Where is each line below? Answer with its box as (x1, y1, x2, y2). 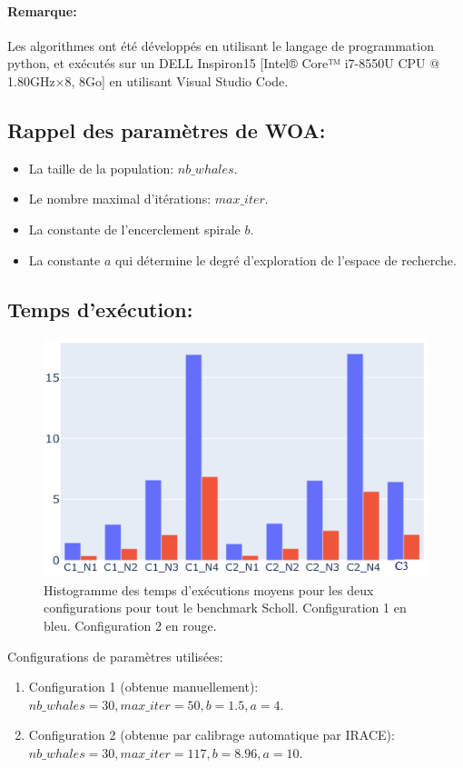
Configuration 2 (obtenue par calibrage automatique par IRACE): (28, 725, 395, 744)
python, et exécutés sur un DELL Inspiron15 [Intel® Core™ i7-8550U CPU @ (7, 54, 440, 73)
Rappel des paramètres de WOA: (7, 115, 326, 144)
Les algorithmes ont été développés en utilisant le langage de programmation (7, 35, 434, 55)
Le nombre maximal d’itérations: (28, 189, 212, 208)
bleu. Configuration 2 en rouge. (44, 616, 217, 635)
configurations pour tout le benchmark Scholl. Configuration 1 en (44, 598, 407, 617)
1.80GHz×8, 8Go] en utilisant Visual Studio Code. (7, 71, 289, 90)
